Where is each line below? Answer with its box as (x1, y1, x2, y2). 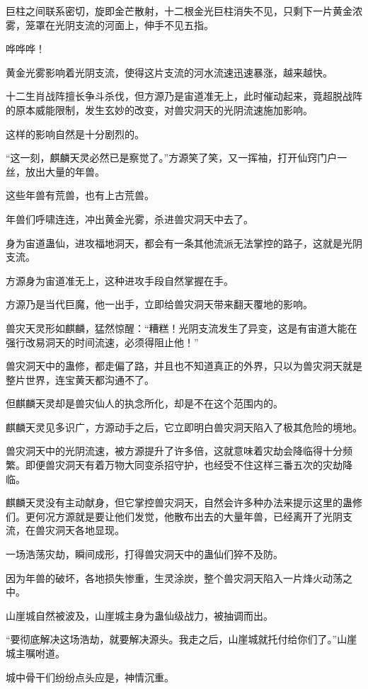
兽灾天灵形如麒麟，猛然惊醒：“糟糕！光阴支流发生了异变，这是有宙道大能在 (6, 320, 357, 335)
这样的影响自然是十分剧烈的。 (6, 126, 144, 141)
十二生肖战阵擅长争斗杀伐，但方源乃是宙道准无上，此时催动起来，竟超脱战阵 (6, 89, 362, 103)
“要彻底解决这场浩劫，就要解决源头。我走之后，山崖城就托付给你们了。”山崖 (6, 632, 357, 647)
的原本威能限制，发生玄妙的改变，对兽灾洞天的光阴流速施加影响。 (6, 102, 313, 117)
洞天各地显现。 (54, 523, 125, 537)
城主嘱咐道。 (6, 646, 65, 660)
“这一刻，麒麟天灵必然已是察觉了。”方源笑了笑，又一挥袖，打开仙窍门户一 (6, 150, 347, 165)
